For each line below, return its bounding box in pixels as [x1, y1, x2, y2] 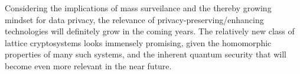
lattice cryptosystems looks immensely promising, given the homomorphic [5, 36, 272, 49]
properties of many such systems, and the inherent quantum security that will [5, 48, 287, 60]
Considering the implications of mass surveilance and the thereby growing [5, 2, 272, 14]
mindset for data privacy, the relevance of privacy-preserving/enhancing [5, 13, 264, 25]
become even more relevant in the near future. [5, 59, 172, 72]
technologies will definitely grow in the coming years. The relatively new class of [5, 25, 295, 37]
